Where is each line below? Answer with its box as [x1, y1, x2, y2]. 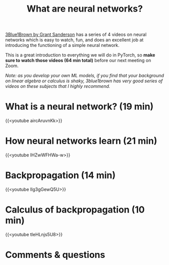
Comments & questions [5, 249, 105, 260]
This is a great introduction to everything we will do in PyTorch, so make [5, 52, 155, 58]
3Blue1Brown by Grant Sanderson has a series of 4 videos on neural [5, 31, 147, 38]
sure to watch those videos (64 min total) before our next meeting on [5, 58, 151, 64]
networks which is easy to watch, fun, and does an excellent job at [5, 37, 144, 43]
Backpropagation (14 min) [5, 170, 116, 181]
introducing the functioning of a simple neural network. [5, 42, 120, 48]
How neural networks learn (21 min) [5, 135, 157, 147]
